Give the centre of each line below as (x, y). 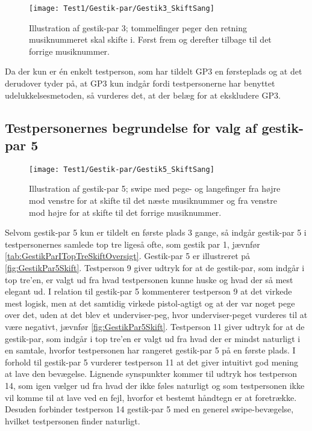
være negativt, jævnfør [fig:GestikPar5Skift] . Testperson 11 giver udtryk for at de (155, 326)
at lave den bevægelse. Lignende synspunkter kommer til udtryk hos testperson (151, 374)
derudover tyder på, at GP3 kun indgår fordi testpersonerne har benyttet (140, 83)
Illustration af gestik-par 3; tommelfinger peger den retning (138, 27)
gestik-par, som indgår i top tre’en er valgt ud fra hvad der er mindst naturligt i (153, 338)
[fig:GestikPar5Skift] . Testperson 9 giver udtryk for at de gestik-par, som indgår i (155, 268)
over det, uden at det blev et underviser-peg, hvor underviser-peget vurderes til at (156, 315)
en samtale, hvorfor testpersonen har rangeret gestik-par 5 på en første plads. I (150, 350)
